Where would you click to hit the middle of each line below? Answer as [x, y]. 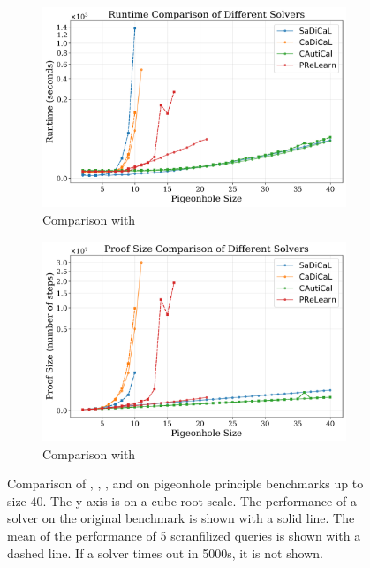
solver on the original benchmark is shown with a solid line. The [181, 518]
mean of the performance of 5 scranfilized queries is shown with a [184, 535]
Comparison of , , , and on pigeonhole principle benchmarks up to [185, 484]
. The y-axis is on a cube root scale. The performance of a [200, 500]
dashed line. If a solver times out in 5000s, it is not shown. [165, 553]
